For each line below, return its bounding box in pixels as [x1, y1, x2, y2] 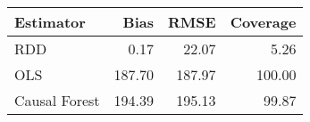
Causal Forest [14, 90, 100, 110]
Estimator [14, 12, 86, 32]
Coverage [230, 12, 297, 32]
